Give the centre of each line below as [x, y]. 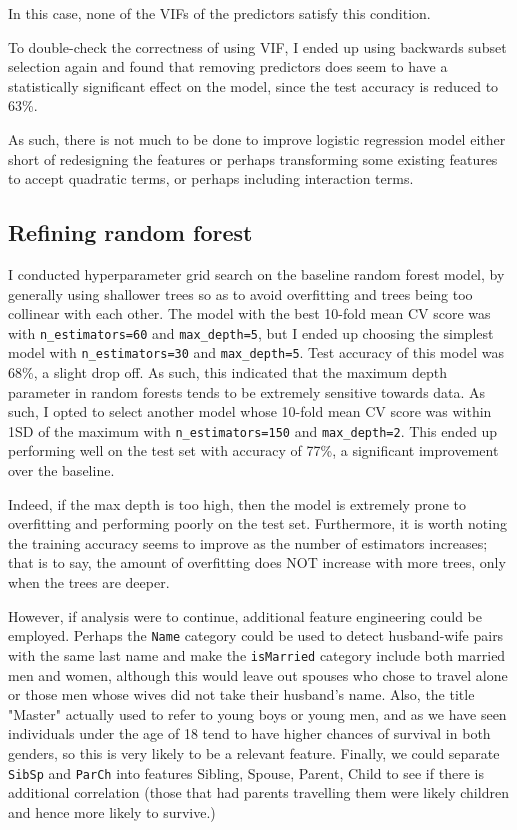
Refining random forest [130, 232]
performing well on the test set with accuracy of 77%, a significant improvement [253, 450]
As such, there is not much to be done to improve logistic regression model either [257, 138]
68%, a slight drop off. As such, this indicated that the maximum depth [228, 372]
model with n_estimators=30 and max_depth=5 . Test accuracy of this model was [256, 352]
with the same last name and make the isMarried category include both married [257, 654]
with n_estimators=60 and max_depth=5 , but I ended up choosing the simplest [251, 332]
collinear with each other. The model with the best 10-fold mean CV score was [249, 313]
